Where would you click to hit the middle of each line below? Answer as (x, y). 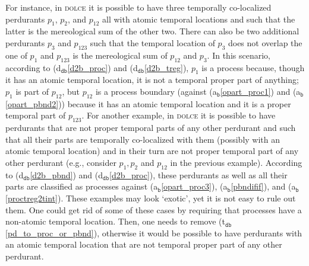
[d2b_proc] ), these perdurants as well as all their (198, 174)
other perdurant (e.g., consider (61, 162)
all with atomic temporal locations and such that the (199, 19)
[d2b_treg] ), (166, 67)
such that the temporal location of (152, 42)
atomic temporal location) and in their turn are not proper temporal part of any (152, 151)
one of (16, 55)
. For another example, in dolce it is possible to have (179, 115)
